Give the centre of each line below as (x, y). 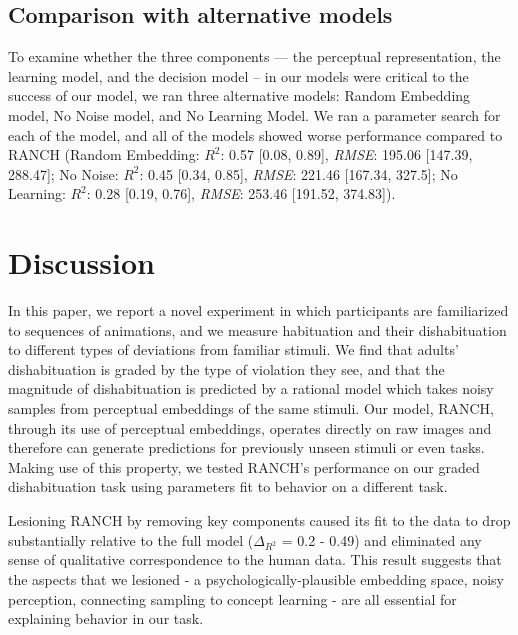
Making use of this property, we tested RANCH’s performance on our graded (244, 466)
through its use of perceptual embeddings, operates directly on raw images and (250, 427)
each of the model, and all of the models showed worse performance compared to (255, 134)
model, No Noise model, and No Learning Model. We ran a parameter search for (254, 114)
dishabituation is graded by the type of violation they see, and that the (226, 368)
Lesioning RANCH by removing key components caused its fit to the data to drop (259, 520)
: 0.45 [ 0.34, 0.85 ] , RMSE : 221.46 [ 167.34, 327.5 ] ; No (298, 173)
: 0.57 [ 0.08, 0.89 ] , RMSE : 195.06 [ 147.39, (346, 154)
